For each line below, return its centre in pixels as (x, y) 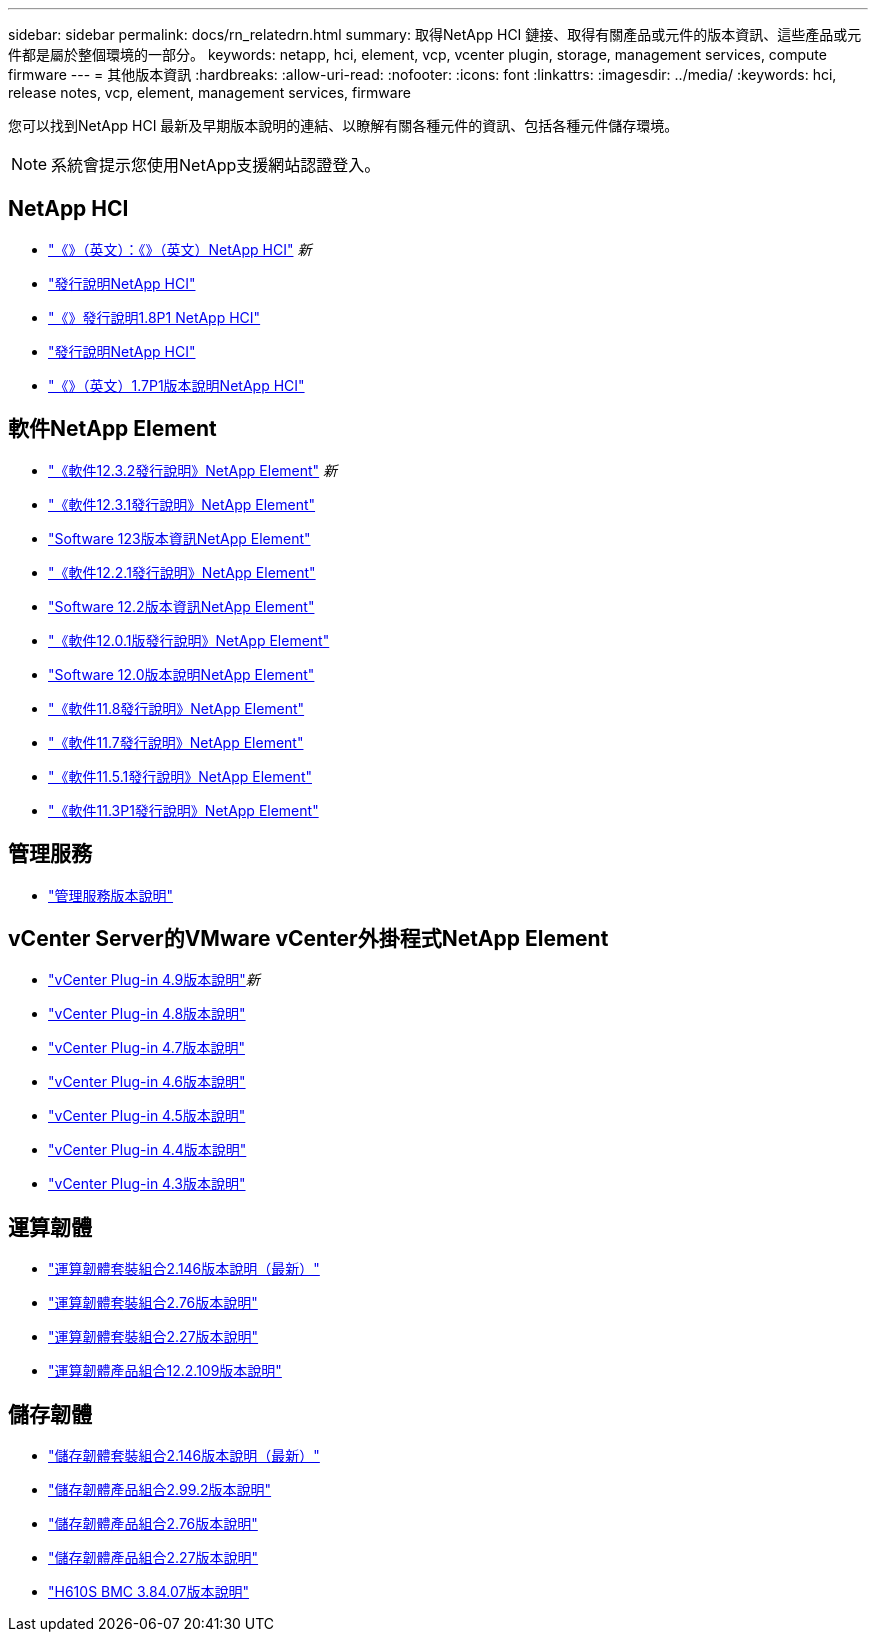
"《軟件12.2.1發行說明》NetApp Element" (182, 572)
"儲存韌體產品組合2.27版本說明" (153, 1558)
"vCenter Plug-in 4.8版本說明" (147, 1014)
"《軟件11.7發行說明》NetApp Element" (176, 742)
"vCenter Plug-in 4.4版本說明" (147, 1150)
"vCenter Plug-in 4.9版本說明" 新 (154, 980)
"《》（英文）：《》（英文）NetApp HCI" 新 (180, 249)
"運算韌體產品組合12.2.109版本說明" (165, 1371)
